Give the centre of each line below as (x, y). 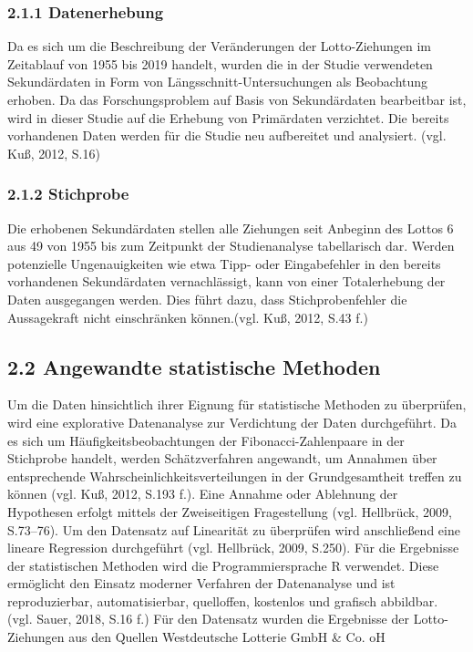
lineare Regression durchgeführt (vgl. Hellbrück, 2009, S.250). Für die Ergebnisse (233, 548)
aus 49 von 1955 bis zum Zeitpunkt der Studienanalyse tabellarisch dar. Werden (231, 246)
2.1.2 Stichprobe (68, 194)
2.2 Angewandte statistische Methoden (194, 366)
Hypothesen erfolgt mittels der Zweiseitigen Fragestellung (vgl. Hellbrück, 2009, (230, 511)
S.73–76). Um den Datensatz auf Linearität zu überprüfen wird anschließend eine (234, 529)
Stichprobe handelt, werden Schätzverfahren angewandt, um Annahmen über (222, 458)
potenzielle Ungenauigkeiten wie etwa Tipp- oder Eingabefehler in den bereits (224, 263)
